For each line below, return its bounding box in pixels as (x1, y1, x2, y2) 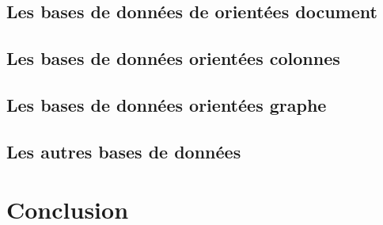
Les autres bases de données (6, 139, 241, 163)
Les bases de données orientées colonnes (6, 46, 340, 71)
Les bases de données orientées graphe (6, 92, 327, 116)
